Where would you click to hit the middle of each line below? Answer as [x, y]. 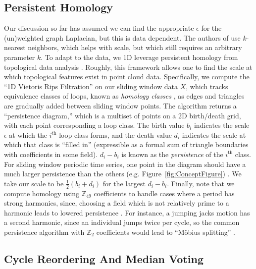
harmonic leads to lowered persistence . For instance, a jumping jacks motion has [127, 212]
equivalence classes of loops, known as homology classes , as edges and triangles [124, 96]
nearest [15, 47]
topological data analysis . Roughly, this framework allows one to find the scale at [128, 67]
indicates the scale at [214, 134]
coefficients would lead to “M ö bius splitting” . [166, 232]
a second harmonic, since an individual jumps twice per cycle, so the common [122, 222]
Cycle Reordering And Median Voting [104, 258]
